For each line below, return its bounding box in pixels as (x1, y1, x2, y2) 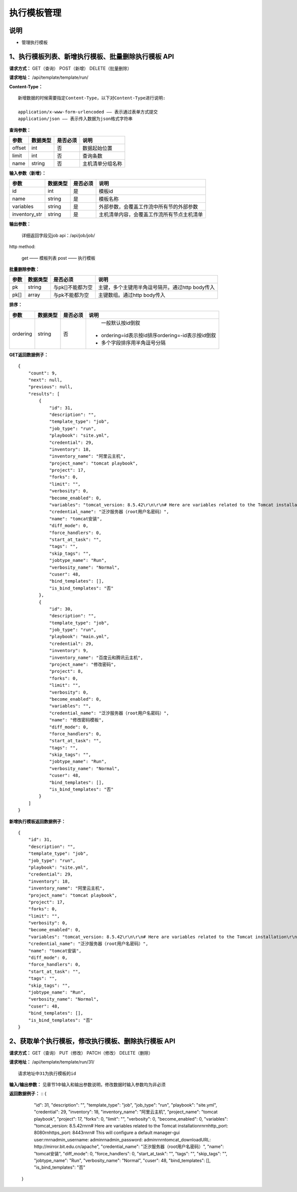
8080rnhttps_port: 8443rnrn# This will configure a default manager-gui (34, 1130, 180, 1135)
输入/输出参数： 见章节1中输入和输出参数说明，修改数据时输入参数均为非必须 (9, 1081, 166, 1088)
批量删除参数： (9, 266, 40, 272)
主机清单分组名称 (82, 160, 122, 167)
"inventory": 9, (49, 648, 89, 654)
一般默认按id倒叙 (100, 319, 141, 326)
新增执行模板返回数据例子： (9, 818, 66, 824)
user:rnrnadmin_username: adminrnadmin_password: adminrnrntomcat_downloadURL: (34, 1136, 211, 1142)
